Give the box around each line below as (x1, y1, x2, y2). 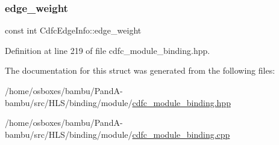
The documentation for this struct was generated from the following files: (5, 64, 275, 77)
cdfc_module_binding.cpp (132, 128, 230, 140)
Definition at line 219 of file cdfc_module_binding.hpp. (5, 44, 210, 56)
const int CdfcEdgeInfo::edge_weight (5, 24, 142, 37)
